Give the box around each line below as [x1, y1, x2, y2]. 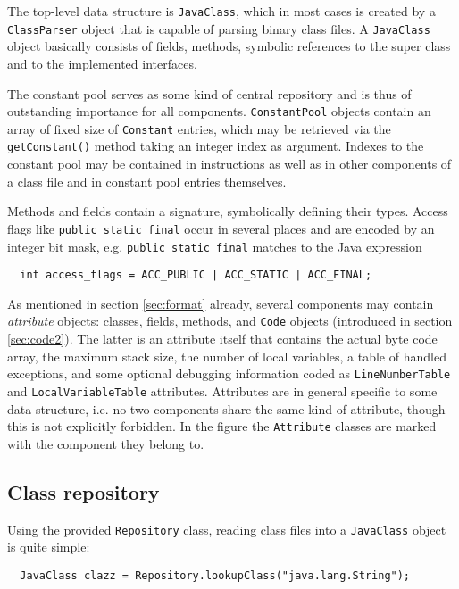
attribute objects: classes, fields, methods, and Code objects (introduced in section [7, 311, 453, 330]
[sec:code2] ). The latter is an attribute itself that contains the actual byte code [7, 329, 438, 348]
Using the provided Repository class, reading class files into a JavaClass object [7, 519, 446, 538]
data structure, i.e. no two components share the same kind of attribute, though [7, 399, 446, 418]
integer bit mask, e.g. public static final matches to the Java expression [7, 236, 422, 255]
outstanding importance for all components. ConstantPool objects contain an [7, 102, 431, 120]
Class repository [7, 477, 160, 505]
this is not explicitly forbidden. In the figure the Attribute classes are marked [7, 417, 437, 436]
